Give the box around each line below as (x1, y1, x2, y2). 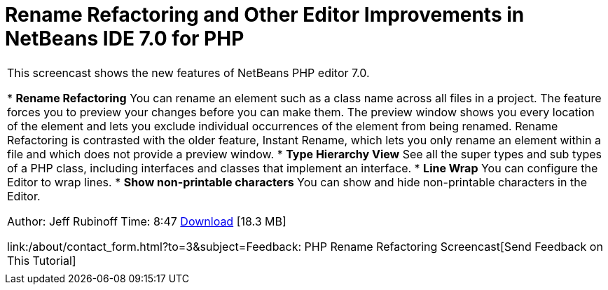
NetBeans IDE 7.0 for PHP (5, 27, 244, 50)
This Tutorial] (7, 253, 76, 268)
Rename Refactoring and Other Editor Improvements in (5, 3, 525, 27)
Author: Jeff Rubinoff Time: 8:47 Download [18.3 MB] (7, 214, 286, 228)
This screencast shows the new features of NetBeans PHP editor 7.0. (7, 65, 370, 80)
